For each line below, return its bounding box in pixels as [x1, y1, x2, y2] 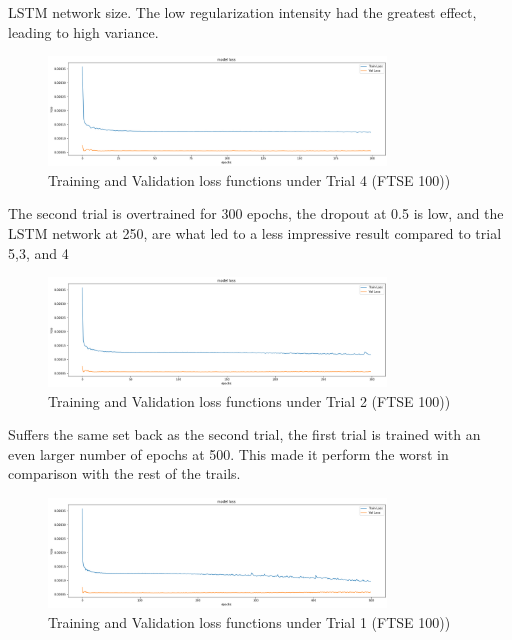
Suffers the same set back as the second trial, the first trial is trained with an [8, 424, 481, 445]
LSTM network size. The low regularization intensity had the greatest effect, [8, 2, 477, 22]
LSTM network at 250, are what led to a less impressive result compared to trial [8, 222, 502, 243]
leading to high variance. [8, 21, 159, 42]
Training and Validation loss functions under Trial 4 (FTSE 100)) [48, 169, 451, 190]
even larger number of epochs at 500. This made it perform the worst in [8, 443, 449, 464]
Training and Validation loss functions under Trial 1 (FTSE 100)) [48, 611, 451, 632]
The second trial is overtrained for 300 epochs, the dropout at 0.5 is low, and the [8, 203, 504, 224]
